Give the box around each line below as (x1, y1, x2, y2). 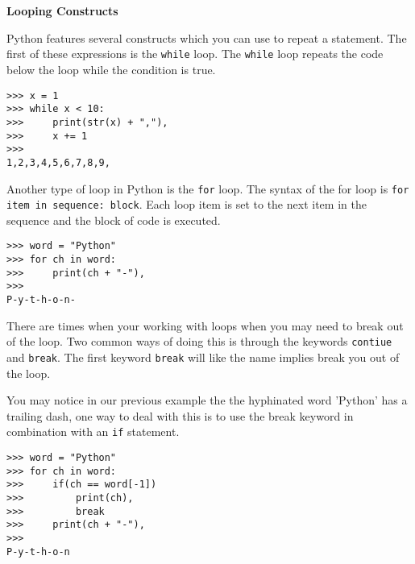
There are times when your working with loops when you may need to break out (6, 317, 404, 334)
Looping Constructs (6, 2, 118, 19)
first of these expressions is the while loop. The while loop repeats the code (6, 45, 384, 62)
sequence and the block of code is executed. (6, 211, 221, 228)
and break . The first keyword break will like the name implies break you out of (6, 349, 400, 365)
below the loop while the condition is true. (6, 61, 216, 78)
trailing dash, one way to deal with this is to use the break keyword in (6, 407, 354, 424)
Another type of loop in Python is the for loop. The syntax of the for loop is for (6, 180, 409, 197)
